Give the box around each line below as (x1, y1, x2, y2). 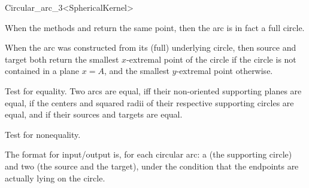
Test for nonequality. (5, 128, 81, 140)
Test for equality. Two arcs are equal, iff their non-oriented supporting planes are (5, 84, 302, 97)
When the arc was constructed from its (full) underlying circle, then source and (5, 41, 296, 54)
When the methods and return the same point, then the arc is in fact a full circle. (5, 21, 305, 33)
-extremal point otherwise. (176, 64, 273, 77)
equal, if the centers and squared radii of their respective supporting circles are (5, 96, 294, 109)
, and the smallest (104, 64, 169, 77)
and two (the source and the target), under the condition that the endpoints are (5, 159, 299, 172)
